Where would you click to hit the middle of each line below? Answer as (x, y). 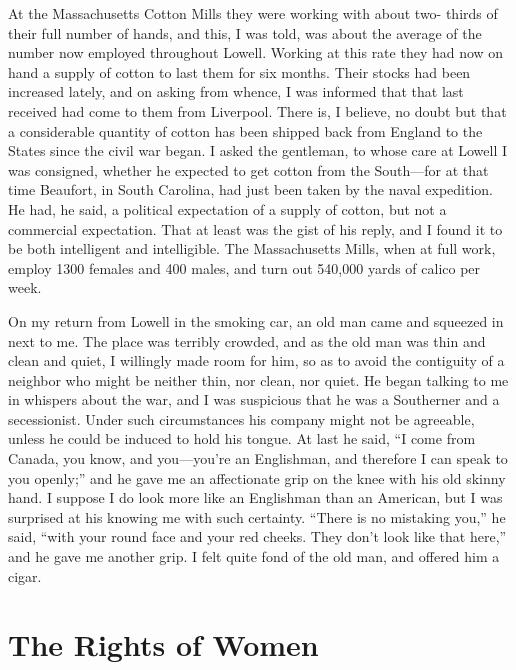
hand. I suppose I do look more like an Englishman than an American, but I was (255, 497)
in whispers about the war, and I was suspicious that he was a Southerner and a (254, 399)
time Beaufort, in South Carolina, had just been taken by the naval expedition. (250, 189)
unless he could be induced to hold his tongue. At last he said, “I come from (242, 438)
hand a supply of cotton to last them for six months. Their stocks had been (239, 71)
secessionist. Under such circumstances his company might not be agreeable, (241, 418)
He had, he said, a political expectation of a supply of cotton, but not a (227, 208)
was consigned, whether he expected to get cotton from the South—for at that (248, 169)
